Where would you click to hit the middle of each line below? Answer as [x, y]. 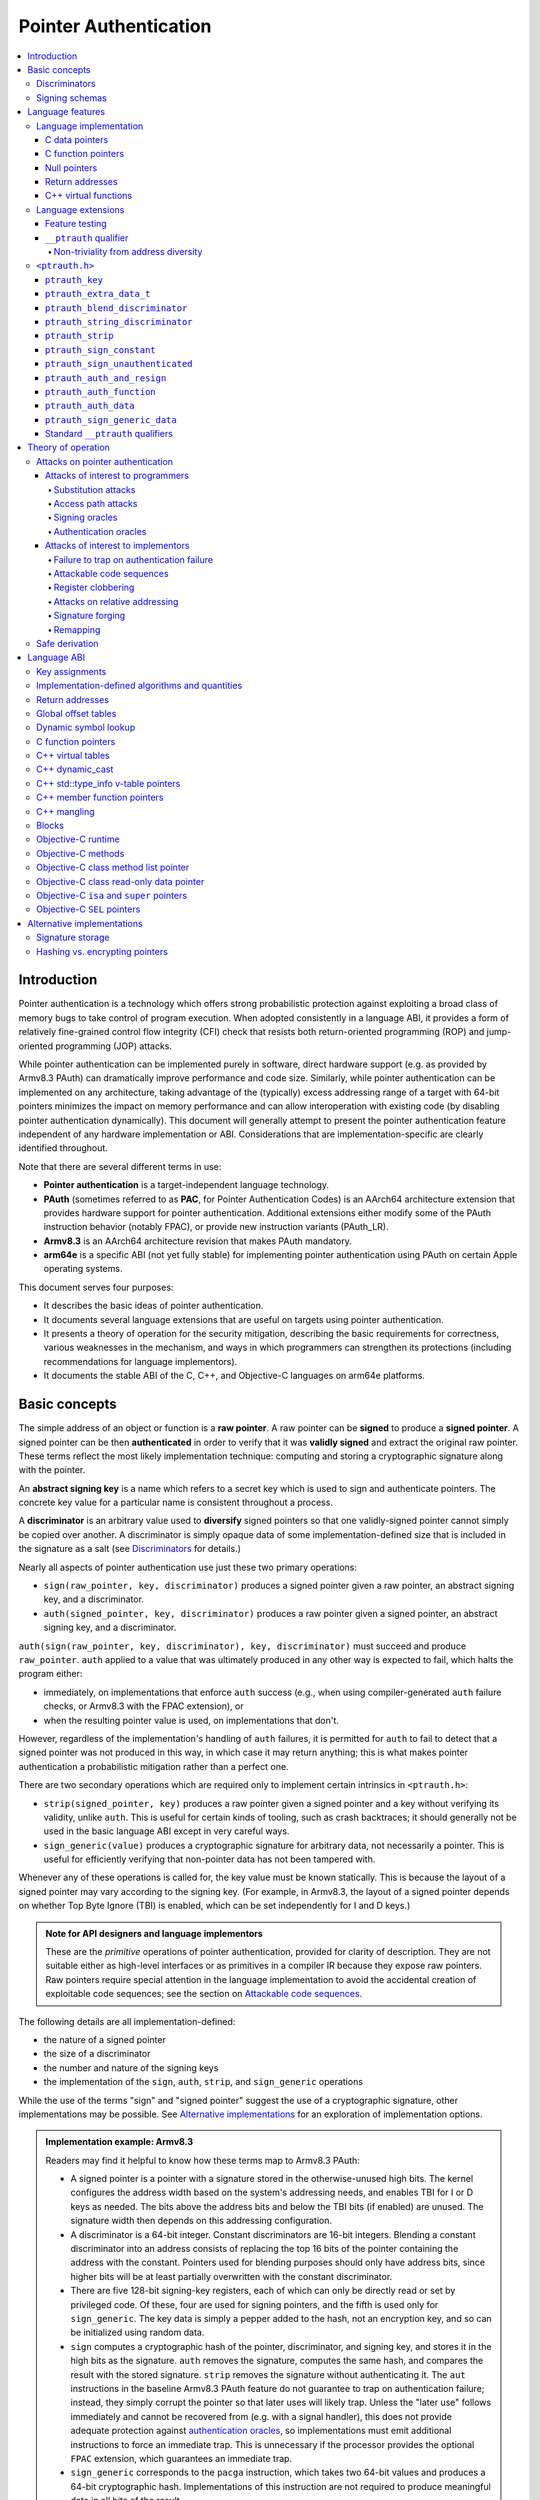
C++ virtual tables [73, 756]
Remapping [77, 629]
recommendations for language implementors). [140, 1361]
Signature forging [89, 616]
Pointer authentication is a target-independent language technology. [186, 1185]
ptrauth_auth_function [101, 391]
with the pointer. [52, 1470]
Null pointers [71, 167]
